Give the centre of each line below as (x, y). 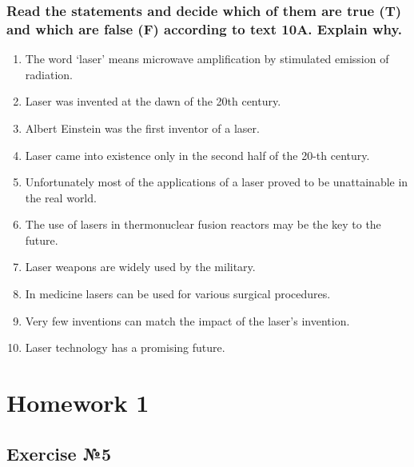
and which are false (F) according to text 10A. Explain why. (204, 28)
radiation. (49, 74)
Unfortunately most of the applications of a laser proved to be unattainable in (217, 182)
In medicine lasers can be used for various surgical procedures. (178, 294)
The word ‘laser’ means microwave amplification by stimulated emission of (207, 59)
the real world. (61, 197)
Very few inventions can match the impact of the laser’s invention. (187, 320)
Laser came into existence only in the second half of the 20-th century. (197, 155)
